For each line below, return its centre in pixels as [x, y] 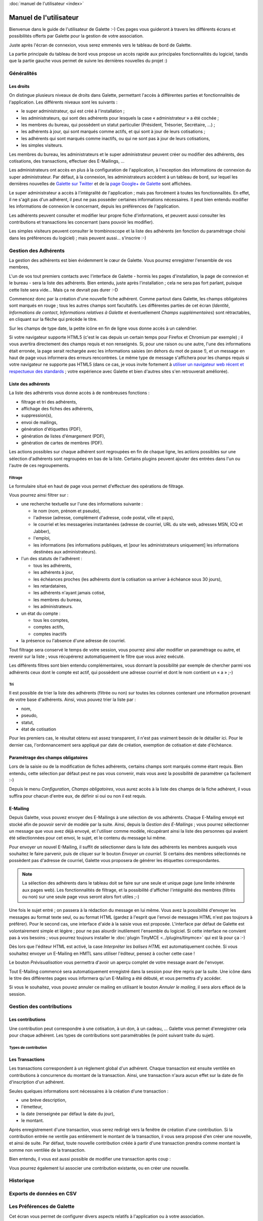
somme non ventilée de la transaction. [47, 1150]
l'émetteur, [32, 1107]
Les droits [19, 86]
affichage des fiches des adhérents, [57, 409]
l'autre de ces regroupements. [39, 465]
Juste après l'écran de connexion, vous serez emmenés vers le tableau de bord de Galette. [100, 45]
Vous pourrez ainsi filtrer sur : [39, 495]
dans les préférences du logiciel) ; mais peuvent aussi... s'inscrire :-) [78, 238]
